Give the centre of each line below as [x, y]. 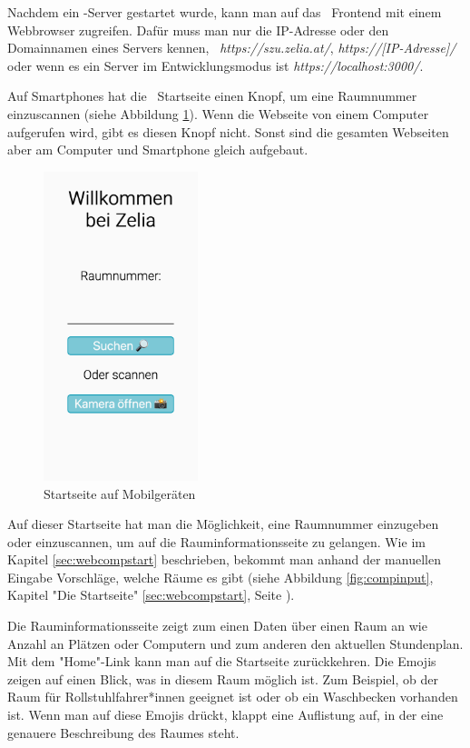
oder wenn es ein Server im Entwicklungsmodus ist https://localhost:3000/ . [215, 65]
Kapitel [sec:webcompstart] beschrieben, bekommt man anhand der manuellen [224, 559]
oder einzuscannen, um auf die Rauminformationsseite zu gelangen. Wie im [216, 541]
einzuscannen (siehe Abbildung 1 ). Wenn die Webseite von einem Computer [218, 113]
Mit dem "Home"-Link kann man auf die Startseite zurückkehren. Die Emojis [222, 661]
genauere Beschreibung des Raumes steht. [123, 732]
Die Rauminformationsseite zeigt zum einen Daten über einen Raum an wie [217, 626]
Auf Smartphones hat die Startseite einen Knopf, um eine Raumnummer [212, 96]
